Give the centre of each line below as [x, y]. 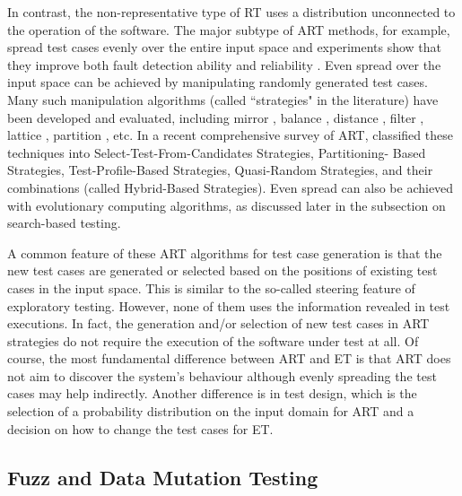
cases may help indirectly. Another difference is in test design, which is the [212, 393]
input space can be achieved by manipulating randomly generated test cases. [218, 82]
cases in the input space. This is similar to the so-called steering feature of [211, 287]
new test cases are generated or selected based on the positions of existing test [222, 270]
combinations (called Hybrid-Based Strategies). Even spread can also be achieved [231, 187]
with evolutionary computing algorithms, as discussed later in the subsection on [227, 205]
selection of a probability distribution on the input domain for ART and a [211, 411]
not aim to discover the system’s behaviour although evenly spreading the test [222, 375]
